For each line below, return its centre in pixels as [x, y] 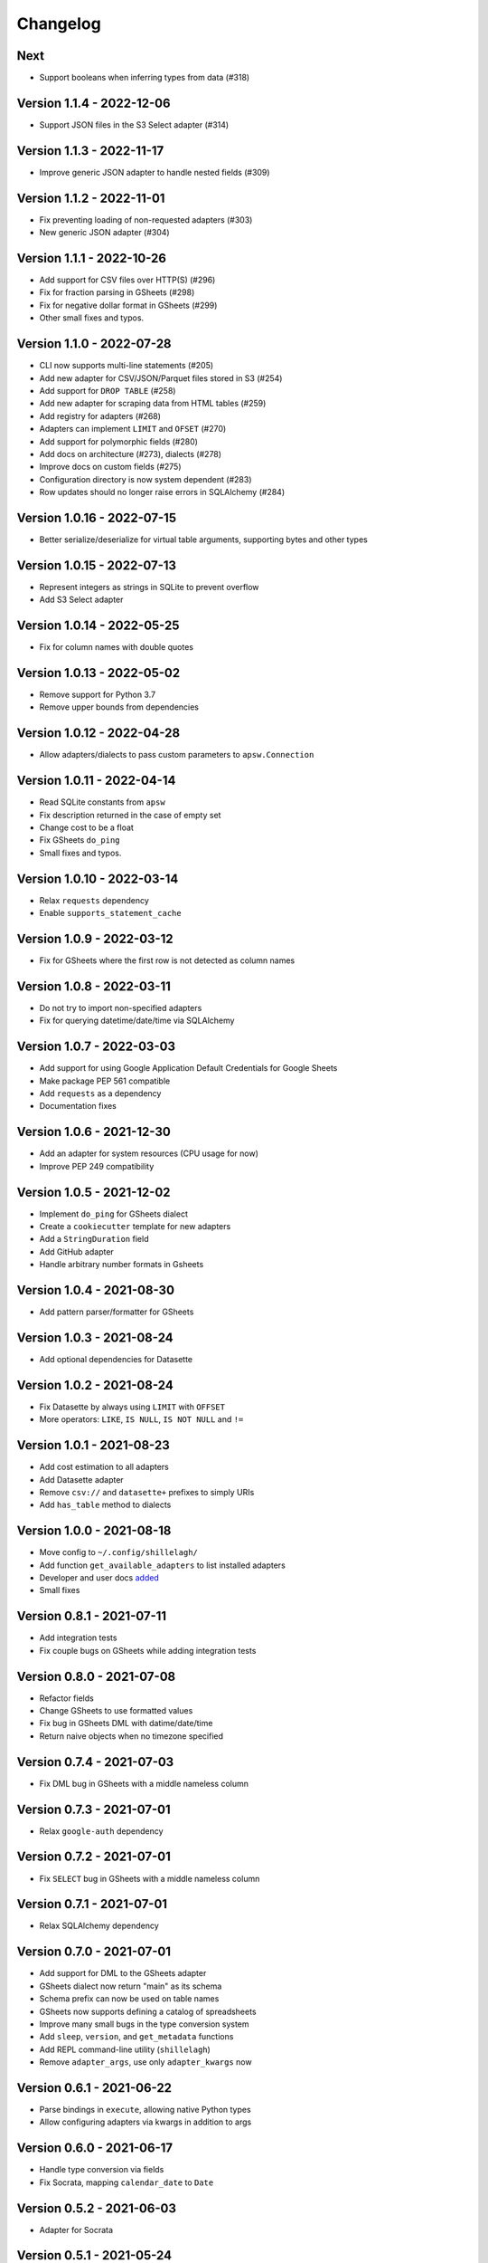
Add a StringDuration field [94, 1239]
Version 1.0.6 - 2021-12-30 [94, 1132]
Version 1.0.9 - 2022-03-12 [95, 938]
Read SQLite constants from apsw [103, 802]
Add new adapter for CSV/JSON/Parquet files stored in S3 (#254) [161, 378]
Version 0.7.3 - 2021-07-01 [94, 1809]
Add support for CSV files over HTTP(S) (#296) [127, 280]
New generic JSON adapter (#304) [105, 233]
